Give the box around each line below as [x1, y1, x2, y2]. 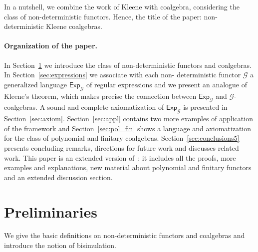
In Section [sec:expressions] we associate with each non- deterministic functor [4, 69, 241, 80]
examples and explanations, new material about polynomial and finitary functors [4, 162, 252, 173]
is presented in [183, 102, 228, 112]
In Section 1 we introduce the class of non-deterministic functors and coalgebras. [4, 59, 252, 70]
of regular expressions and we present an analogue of [86, 79, 248, 89]
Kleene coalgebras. [46, 21, 102, 31]
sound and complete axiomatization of [47, 102, 164, 112]
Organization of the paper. [4, 40, 97, 51]
